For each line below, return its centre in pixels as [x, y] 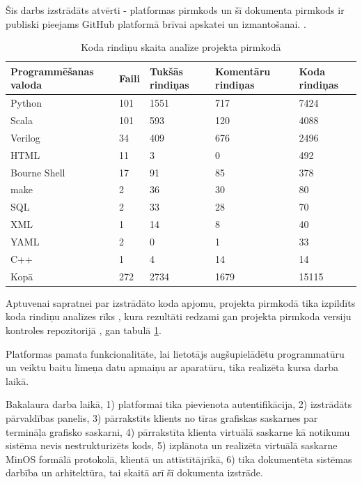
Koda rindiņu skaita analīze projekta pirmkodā [181, 47]
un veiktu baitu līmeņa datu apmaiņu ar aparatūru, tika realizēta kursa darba [172, 367]
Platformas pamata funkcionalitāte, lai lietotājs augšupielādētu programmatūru [175, 353]
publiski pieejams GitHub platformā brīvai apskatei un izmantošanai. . [156, 23]
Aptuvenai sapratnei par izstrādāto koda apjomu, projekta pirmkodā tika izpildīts [181, 302]
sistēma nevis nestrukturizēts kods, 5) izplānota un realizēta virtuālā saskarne [172, 445]
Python [26, 103]
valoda [26, 85]
